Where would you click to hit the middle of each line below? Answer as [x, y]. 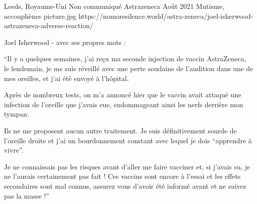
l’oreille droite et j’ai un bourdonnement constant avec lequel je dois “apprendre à [128, 140]
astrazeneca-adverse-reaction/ [49, 25]
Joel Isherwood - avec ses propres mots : [65, 42]
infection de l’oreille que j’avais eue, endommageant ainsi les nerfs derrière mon [124, 104]
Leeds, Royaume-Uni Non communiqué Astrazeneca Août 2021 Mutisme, [114, 6]
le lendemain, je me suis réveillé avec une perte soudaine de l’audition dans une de [128, 68]
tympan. [17, 114]
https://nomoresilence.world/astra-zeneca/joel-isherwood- [166, 16]
